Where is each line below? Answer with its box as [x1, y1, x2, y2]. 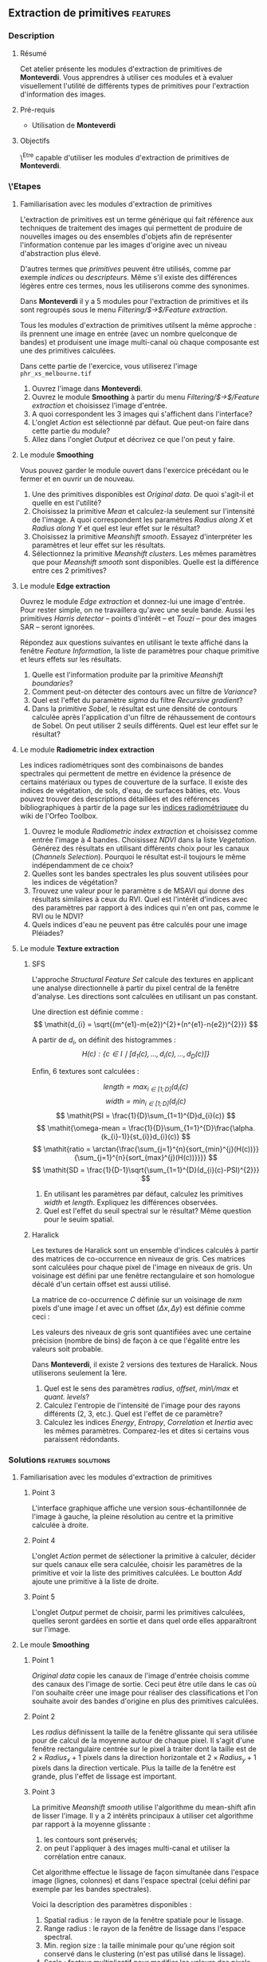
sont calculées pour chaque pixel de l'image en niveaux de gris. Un [31, 1262, 253, 1272]
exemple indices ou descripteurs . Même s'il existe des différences [19, 272, 238, 282]
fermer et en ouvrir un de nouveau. [19, 474, 135, 484]
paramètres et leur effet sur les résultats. [31, 540, 166, 550]
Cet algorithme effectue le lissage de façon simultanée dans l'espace [31, 1867, 259, 1877]
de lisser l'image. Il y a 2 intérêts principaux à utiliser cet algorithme [31, 1810, 253, 1820]
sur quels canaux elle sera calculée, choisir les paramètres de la [31, 1560, 243, 1569]
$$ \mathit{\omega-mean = [36, 1123, 128, 1132]
